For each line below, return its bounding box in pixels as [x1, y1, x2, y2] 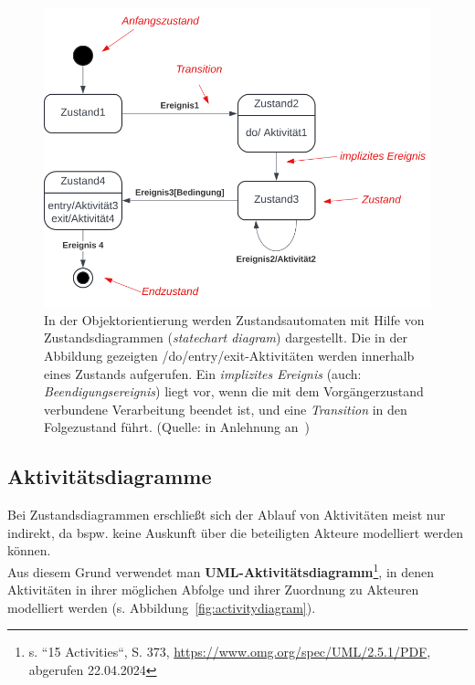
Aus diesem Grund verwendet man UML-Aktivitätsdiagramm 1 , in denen [7, 559, 435, 581]
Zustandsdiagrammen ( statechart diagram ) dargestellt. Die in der [44, 328, 407, 347]
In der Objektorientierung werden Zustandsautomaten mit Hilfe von [44, 310, 425, 329]
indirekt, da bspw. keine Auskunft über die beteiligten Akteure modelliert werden [7, 522, 463, 542]
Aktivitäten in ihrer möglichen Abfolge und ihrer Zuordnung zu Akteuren [7, 580, 419, 599]
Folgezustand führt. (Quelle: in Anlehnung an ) [44, 417, 310, 437]
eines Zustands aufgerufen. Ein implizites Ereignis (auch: [44, 364, 362, 383]
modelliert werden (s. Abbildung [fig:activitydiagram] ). [7, 597, 316, 616]
